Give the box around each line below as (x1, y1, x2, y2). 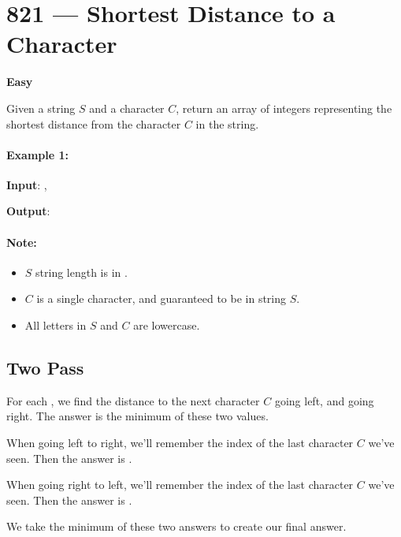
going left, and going (274, 392, 374, 408)
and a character (89, 99, 165, 116)
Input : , (6, 176, 47, 192)
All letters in (24, 317, 87, 334)
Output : (6, 203, 50, 219)
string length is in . (35, 263, 128, 280)
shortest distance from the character (6, 115, 181, 132)
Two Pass (6, 356, 84, 380)
